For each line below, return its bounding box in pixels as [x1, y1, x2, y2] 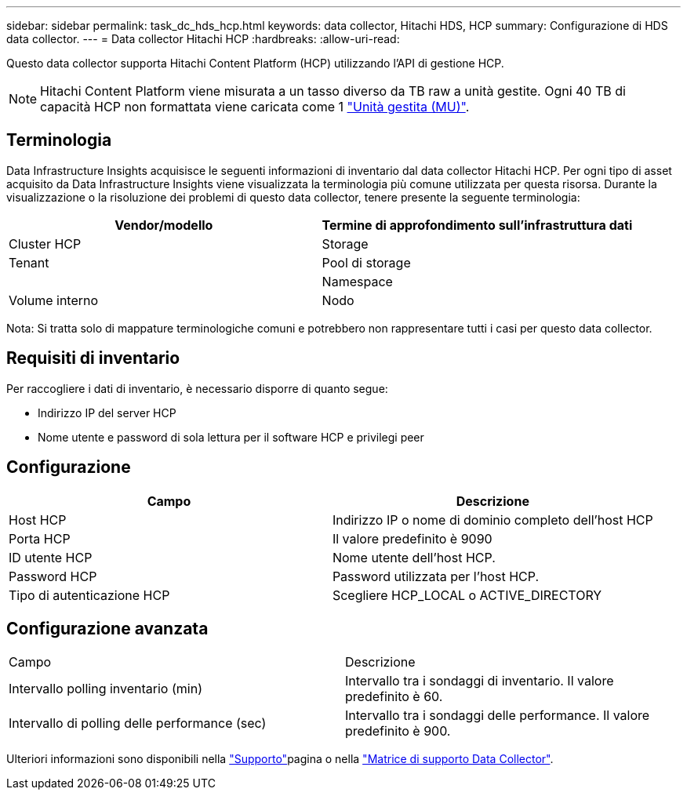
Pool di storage [322, 254, 411, 271]
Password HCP [9, 568, 97, 584]
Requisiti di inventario [6, 348, 180, 369]
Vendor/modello [114, 216, 213, 233]
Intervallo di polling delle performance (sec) [9, 715, 267, 732]
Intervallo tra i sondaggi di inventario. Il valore [345, 673, 614, 689]
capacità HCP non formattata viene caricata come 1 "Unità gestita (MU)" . [40, 99, 470, 114]
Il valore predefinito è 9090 [332, 530, 493, 547]
